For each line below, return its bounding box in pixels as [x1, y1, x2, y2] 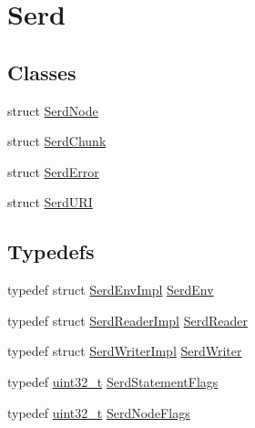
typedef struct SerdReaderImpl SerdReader [7, 310, 248, 329]
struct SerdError [7, 162, 99, 181]
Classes [7, 57, 76, 86]
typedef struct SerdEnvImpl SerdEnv [7, 280, 214, 299]
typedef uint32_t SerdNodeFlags [7, 402, 190, 422]
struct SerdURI [7, 193, 93, 212]
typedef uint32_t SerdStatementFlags [7, 371, 219, 391]
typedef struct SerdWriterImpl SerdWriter [7, 341, 242, 360]
